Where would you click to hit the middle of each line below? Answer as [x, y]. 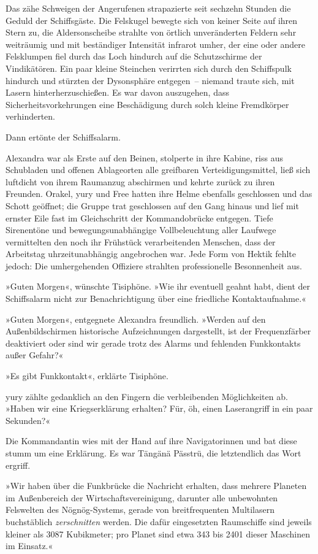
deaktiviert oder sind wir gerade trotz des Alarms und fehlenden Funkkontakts [153, 343]
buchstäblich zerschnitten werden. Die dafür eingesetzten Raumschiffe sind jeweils [159, 521]
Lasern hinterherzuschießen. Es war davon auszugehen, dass [117, 92]
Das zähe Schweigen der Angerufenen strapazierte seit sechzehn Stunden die [148, 8]
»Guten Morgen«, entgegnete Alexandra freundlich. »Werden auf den [136, 319]
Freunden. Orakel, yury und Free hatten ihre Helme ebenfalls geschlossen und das [159, 194]
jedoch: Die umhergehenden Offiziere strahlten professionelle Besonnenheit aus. [154, 265]
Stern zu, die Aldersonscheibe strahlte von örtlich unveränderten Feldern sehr [151, 32]
